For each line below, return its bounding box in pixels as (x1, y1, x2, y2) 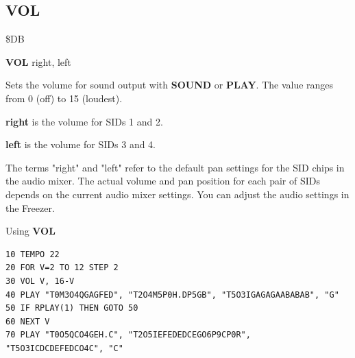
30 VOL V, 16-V (5, 276, 75, 286)
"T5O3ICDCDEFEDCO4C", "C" (5, 343, 123, 353)
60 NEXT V (5, 316, 50, 326)
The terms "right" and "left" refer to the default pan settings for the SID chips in (5, 160, 345, 174)
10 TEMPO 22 (5, 249, 60, 259)
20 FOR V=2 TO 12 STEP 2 (5, 263, 119, 273)
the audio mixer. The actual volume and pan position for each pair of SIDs (5, 174, 320, 188)
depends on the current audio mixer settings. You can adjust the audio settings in (5, 187, 350, 201)
